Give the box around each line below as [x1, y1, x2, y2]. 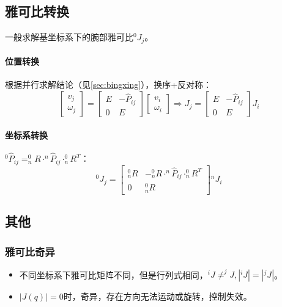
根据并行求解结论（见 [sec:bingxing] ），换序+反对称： [5, 78, 212, 91]
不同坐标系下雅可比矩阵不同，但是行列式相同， [19, 268, 208, 281]
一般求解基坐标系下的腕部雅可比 [5, 31, 133, 43]
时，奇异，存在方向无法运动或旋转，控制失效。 [63, 290, 252, 303]
